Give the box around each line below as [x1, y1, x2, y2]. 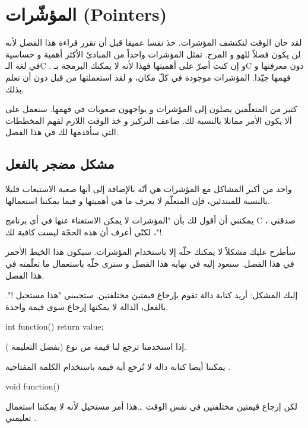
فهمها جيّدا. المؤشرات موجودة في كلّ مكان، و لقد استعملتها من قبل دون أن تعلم [5, 71, 291, 83]
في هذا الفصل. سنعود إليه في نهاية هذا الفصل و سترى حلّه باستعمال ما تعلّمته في [5, 257, 294, 270]
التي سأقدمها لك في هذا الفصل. [5, 126, 119, 138]
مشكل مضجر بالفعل [5, 155, 115, 173]
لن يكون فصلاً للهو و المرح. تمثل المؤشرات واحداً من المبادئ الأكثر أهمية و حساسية [5, 47, 301, 60]
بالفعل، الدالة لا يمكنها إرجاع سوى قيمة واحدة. [5, 300, 169, 312]
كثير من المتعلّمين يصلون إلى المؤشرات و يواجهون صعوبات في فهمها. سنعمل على [5, 103, 297, 115]
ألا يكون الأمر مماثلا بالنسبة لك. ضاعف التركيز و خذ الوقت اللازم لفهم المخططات [5, 114, 292, 126]
